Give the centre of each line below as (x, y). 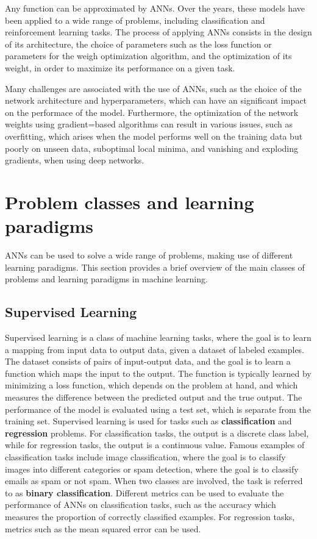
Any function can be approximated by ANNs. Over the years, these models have (155, 8)
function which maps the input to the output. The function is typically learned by (158, 373)
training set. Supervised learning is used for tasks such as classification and (148, 421)
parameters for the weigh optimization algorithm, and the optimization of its (148, 56)
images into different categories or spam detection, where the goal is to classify (152, 469)
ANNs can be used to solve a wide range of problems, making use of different (149, 255)
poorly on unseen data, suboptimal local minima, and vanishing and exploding (152, 148)
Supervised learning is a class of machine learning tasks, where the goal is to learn (158, 337)
